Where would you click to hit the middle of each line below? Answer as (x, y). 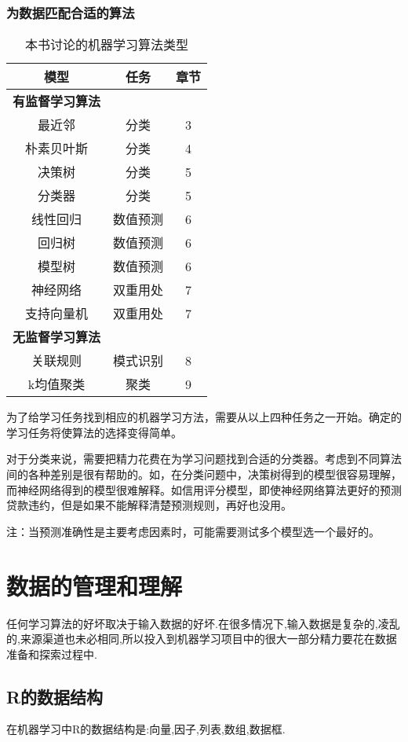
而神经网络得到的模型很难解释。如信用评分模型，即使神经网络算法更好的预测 (204, 489)
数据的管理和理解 (95, 585)
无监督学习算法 (57, 337)
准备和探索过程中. (52, 654)
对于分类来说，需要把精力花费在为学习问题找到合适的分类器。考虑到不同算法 (204, 459)
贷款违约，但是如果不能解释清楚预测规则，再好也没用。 (149, 505)
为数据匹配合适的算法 (71, 12)
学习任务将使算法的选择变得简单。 (94, 432)
